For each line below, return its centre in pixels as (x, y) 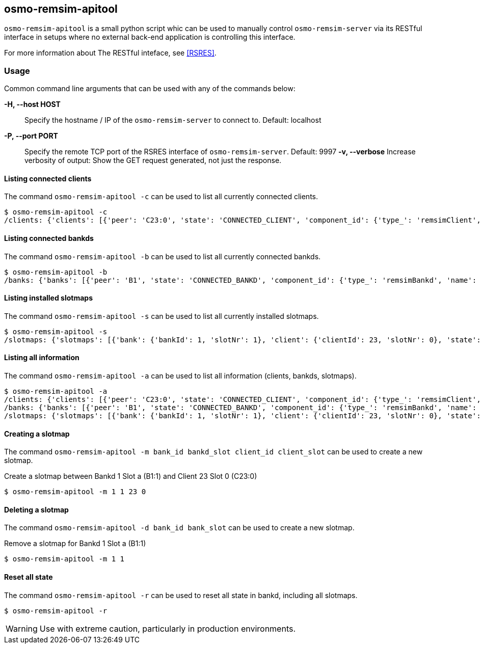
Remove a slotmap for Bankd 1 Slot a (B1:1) (75, 544)
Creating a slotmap (37, 434)
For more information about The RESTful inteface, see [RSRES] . (110, 53)
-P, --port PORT (31, 136)
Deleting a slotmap (36, 509)
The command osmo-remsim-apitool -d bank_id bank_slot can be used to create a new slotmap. (179, 528)
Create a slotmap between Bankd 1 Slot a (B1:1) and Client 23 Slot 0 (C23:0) (131, 476)
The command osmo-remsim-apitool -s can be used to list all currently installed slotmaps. (162, 316)
